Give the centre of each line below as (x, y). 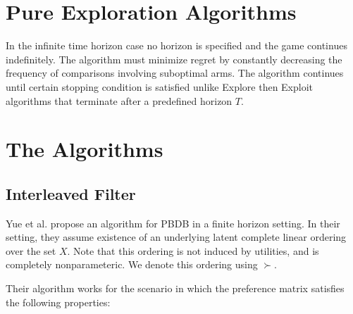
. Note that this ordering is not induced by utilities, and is (193, 250)
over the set (31, 250)
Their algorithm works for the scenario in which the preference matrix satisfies (175, 288)
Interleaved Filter (71, 193)
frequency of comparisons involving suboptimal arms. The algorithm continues (175, 73)
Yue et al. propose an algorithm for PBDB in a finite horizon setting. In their (173, 223)
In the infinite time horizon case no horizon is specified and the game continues (176, 45)
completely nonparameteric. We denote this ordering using (132, 264)
